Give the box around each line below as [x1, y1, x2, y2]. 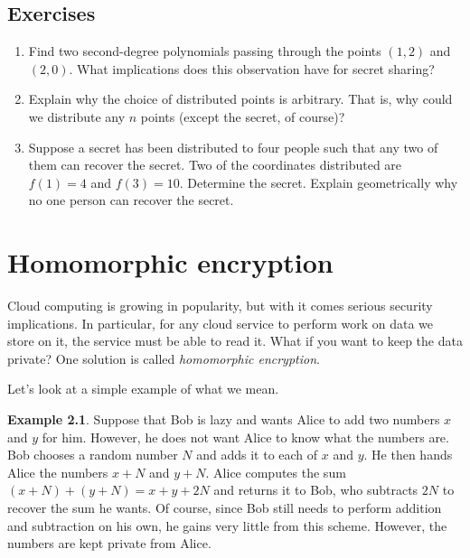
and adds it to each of [196, 445, 318, 464]
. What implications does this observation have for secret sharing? [69, 59, 435, 78]
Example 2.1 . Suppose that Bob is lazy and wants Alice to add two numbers [7, 410, 440, 429]
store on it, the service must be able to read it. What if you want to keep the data [7, 331, 463, 350]
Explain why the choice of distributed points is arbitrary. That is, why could [28, 89, 453, 108]
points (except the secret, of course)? [140, 107, 345, 126]
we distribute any [28, 107, 126, 126]
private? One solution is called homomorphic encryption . [7, 349, 320, 367]
